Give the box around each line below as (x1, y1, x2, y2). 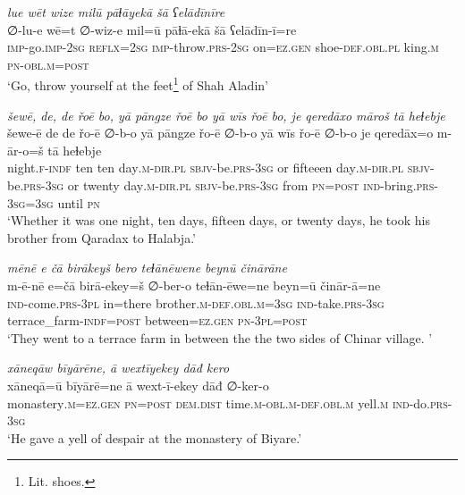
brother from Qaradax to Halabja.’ (7, 228, 196, 247)
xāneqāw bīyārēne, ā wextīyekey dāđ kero (7, 358, 230, 377)
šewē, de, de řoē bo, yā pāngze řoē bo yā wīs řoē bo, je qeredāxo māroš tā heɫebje (7, 105, 445, 124)
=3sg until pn (25, 193, 100, 212)
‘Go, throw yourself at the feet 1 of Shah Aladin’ (7, 73, 268, 95)
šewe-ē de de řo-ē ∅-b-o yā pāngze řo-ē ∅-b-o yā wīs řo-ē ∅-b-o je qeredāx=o (7, 123, 434, 142)
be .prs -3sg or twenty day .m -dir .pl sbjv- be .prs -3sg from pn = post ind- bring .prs (7, 176, 435, 194)
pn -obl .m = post (7, 55, 89, 73)
